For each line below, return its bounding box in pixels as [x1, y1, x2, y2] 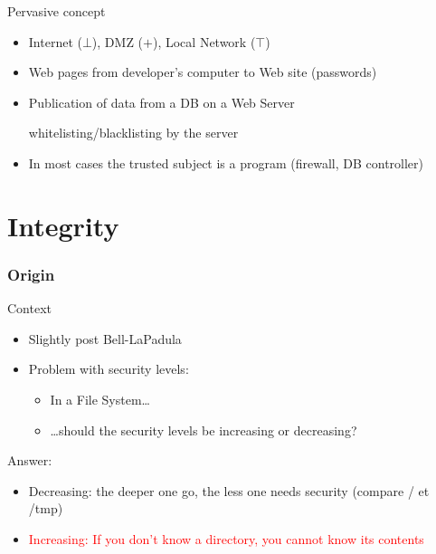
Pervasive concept [7, 2, 106, 20]
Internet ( [28, 32, 82, 51]
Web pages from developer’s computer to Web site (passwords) [28, 62, 377, 81]
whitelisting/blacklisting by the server [28, 123, 239, 142]
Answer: [7, 451, 52, 470]
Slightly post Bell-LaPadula [28, 329, 182, 348]
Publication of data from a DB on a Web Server [28, 92, 295, 111]
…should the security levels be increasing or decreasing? [50, 420, 357, 439]
